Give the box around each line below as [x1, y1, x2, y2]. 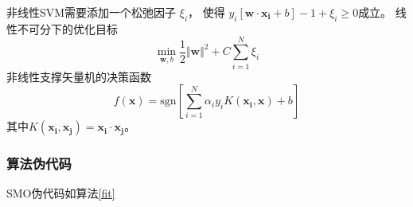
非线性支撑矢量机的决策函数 [6, 68, 151, 84]
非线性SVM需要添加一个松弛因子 [6, 4, 177, 20]
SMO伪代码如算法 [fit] [6, 185, 115, 201]
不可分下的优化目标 [17, 20, 118, 37]
